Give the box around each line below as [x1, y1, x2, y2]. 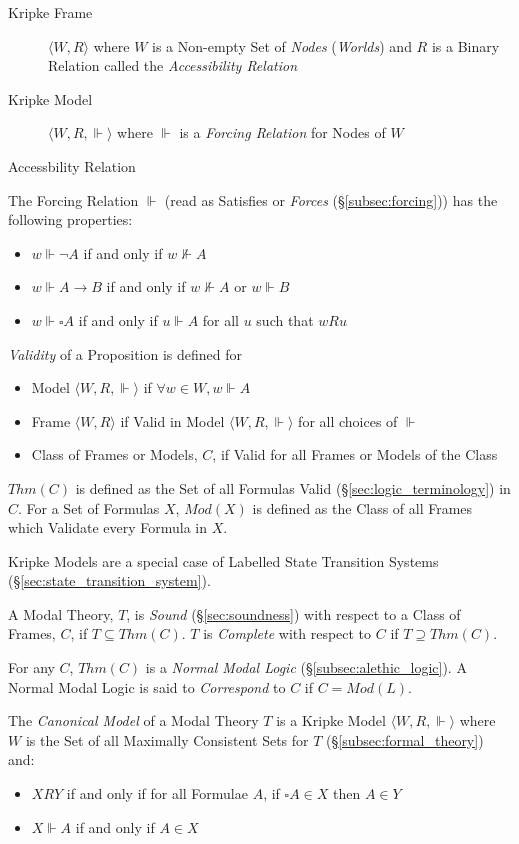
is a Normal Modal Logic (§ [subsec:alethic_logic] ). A [145, 657, 467, 678]
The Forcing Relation [8, 189, 139, 210]
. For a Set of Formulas [18, 497, 160, 518]
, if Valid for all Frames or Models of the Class [212, 444, 498, 465]
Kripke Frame [8, 2, 93, 22]
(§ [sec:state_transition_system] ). [8, 570, 211, 591]
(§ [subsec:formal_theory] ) [326, 729, 484, 750]
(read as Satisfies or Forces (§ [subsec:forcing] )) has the [164, 189, 498, 210]
